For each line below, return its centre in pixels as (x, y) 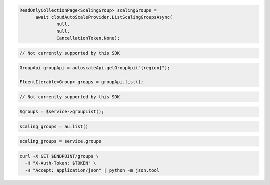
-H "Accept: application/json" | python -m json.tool (92, 170)
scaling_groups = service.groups (61, 141)
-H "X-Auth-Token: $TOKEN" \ (61, 163)
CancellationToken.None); (88, 38)
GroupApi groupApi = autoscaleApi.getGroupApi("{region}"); (95, 68)
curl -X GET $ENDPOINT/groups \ (59, 156)
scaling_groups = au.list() (54, 126)
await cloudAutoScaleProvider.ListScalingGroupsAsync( (104, 17)
